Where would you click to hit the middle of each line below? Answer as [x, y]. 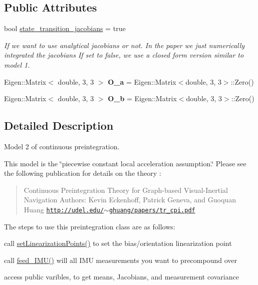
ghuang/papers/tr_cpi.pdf [152, 210]
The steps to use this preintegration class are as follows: [90, 226]
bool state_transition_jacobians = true [65, 28]
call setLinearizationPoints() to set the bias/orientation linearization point [118, 243]
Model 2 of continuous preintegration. [62, 146]
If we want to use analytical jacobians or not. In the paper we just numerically [124, 45]
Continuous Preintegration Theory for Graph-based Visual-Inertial [126, 190]
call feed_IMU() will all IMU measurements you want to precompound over [120, 260]
